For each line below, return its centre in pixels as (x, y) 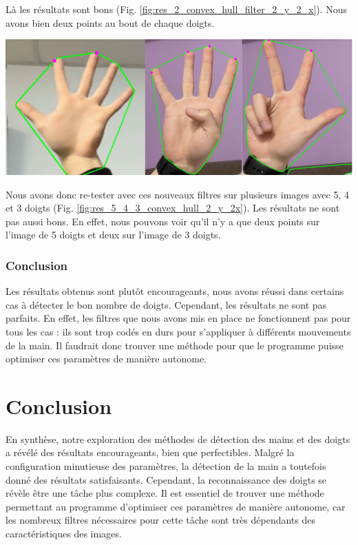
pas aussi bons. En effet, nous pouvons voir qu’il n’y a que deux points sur (163, 221)
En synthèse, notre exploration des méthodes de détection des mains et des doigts (178, 439)
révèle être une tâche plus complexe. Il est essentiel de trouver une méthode (165, 493)
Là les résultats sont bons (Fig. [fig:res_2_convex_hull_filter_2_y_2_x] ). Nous (177, 9)
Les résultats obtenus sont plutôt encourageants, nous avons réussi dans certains (175, 291)
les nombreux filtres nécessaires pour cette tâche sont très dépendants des (160, 520)
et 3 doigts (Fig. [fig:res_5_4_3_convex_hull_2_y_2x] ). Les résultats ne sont (173, 208)
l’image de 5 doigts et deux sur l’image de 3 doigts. (113, 235)
